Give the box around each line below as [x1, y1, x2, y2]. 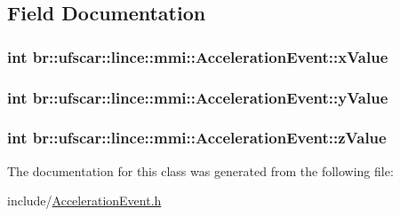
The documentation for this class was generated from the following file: [7, 161, 394, 180]
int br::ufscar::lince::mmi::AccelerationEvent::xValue [7, 45, 388, 67]
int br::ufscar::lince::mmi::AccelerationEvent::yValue [7, 86, 388, 108]
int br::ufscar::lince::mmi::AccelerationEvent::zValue [7, 127, 387, 149]
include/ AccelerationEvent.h [7, 191, 162, 210]
